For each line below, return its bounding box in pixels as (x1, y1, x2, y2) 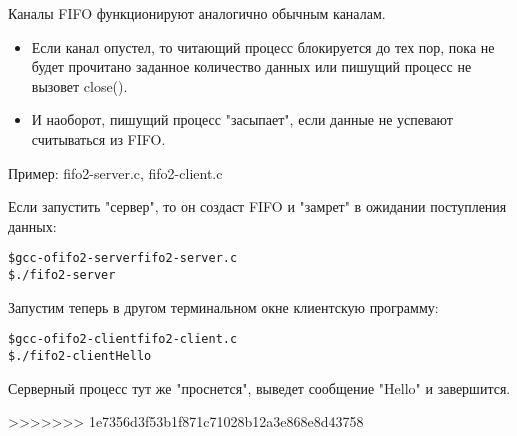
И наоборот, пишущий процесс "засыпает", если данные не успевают (31, 109, 453, 130)
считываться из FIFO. (31, 128, 166, 149)
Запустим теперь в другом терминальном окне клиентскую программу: (8, 296, 439, 317)
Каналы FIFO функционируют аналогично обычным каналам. (8, 3, 386, 23)
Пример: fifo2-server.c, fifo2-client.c (8, 162, 223, 183)
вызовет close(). (31, 75, 128, 96)
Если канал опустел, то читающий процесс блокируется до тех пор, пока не (31, 36, 495, 57)
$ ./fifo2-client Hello (8, 348, 152, 363)
